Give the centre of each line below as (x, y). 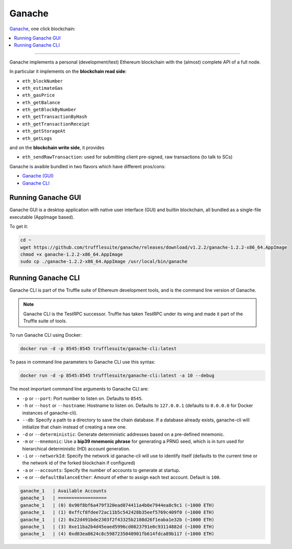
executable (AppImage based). (42, 217)
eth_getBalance (41, 102)
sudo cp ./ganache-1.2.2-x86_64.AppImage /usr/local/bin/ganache (104, 262)
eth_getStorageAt (44, 131)
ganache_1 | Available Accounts (63, 491)
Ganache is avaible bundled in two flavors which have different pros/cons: (87, 166)
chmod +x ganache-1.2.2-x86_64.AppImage (71, 255)
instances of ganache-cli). (50, 413)
